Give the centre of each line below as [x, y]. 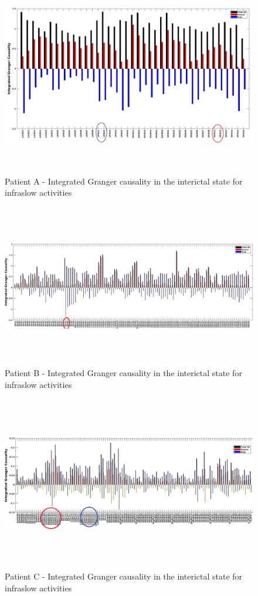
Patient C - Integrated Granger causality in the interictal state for [124, 576]
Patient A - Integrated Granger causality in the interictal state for [124, 181]
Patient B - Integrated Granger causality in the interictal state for [123, 373]
